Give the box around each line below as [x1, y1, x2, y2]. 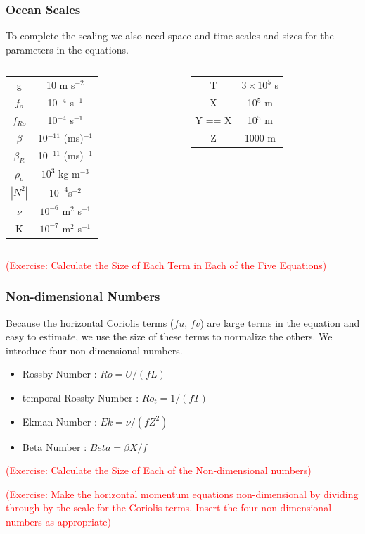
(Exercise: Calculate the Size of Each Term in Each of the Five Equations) [6, 257, 327, 272]
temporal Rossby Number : [22, 390, 139, 404]
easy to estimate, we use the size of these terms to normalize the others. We [6, 329, 333, 344]
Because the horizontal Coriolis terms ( [6, 315, 174, 330]
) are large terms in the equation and [200, 315, 360, 330]
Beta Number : [22, 439, 87, 454]
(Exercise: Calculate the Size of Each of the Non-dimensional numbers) [6, 463, 312, 478]
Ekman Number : [22, 414, 97, 428]
